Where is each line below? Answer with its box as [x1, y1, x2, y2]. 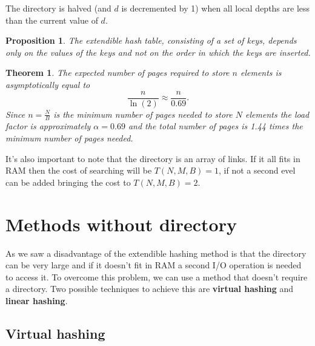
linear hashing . [5, 294, 68, 307]
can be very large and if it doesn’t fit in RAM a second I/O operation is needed [5, 259, 302, 271]
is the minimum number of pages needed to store [53, 107, 233, 120]
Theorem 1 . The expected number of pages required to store [5, 66, 230, 79]
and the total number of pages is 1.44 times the [128, 120, 303, 132]
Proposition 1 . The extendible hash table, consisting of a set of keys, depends [5, 34, 297, 47]
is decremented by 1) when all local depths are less [121, 2, 310, 14]
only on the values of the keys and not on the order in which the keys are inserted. [5, 46, 311, 58]
